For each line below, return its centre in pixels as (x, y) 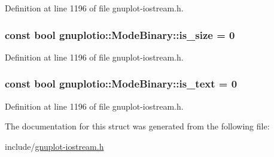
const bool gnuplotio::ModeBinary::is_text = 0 (121, 84)
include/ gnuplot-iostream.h (54, 146)
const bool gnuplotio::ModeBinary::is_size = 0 (120, 34)
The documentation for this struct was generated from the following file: (137, 126)
